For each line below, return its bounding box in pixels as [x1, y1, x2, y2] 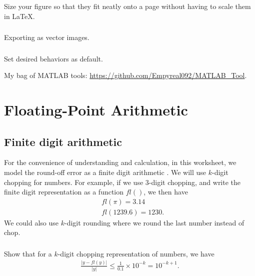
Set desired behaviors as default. [4, 53, 103, 63]
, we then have [143, 186, 188, 197]
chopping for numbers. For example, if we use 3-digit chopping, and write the [4, 176, 241, 187]
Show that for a [4, 248, 52, 258]
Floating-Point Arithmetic [4, 99, 188, 119]
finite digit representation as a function [4, 186, 124, 197]
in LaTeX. [4, 10, 35, 21]
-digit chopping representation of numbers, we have [57, 248, 214, 258]
